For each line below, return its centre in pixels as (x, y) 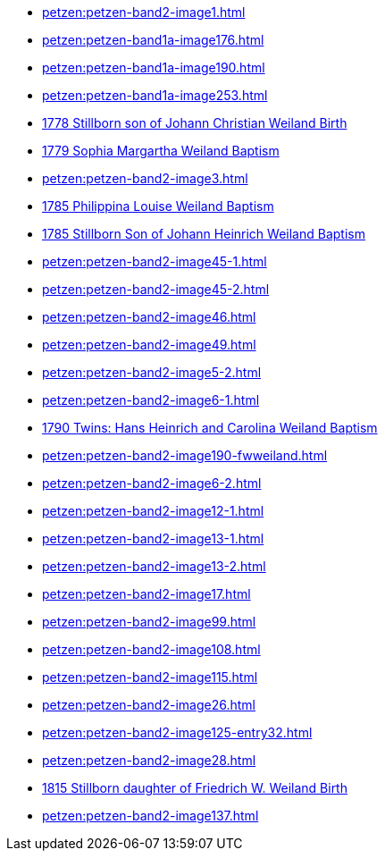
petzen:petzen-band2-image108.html (151, 649)
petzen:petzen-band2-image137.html (151, 816)
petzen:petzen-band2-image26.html (149, 705)
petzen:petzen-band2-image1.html (144, 12)
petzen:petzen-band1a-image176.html (153, 40)
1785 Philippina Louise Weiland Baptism (158, 206)
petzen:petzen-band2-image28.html (149, 760)
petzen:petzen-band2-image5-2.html (152, 372)
